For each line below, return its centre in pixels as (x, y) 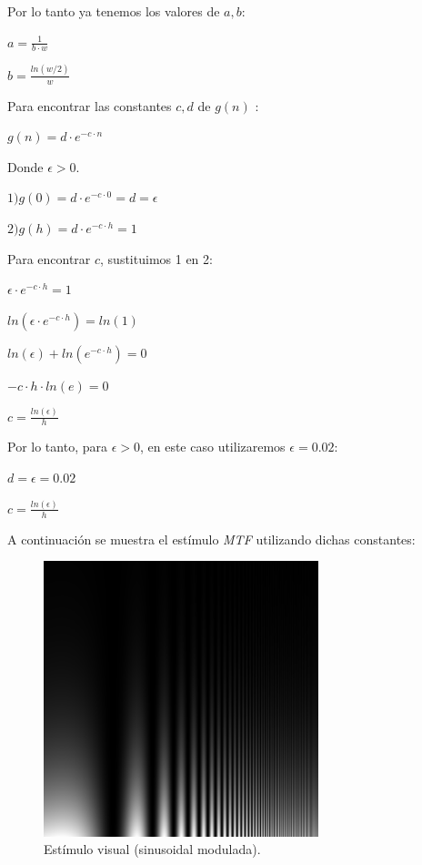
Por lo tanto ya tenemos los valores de (114, 11)
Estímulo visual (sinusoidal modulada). (152, 849)
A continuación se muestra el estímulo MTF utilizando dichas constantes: (211, 539)
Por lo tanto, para (57, 447)
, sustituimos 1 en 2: (156, 258)
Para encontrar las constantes (90, 105)
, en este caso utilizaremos (212, 447)
